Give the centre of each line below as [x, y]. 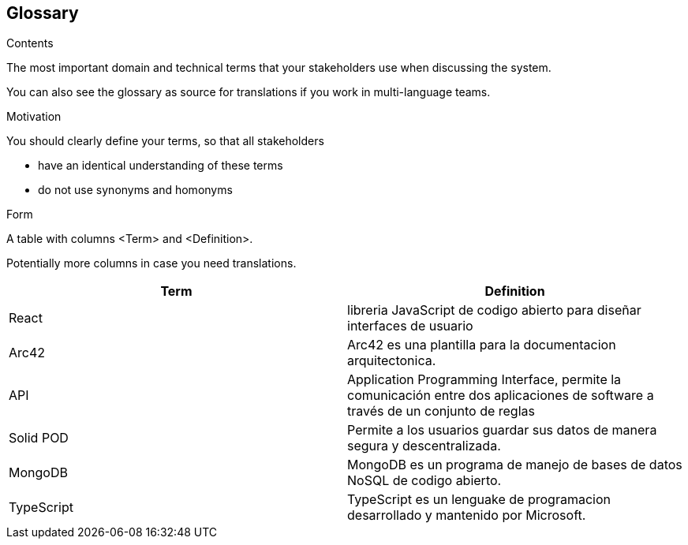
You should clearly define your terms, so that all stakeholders [165, 141]
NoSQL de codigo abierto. [424, 481]
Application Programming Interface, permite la [484, 380]
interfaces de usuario [410, 326]
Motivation [34, 117]
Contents [30, 43]
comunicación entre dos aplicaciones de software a [501, 396]
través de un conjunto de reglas [441, 411]
